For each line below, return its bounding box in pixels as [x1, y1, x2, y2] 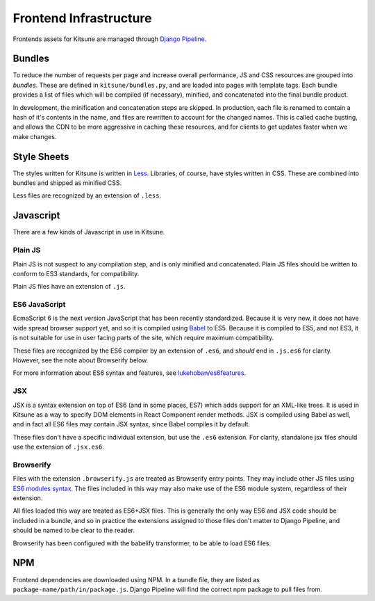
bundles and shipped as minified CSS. [12, 179, 122, 187]
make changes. [12, 132, 57, 141]
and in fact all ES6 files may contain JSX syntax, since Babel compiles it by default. [12, 420, 250, 428]
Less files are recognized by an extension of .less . [12, 191, 162, 200]
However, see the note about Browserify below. [12, 356, 149, 364]
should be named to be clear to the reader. [12, 526, 135, 535]
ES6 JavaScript [12, 300, 66, 310]
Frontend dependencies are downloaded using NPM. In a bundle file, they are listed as [12, 575, 260, 584]
